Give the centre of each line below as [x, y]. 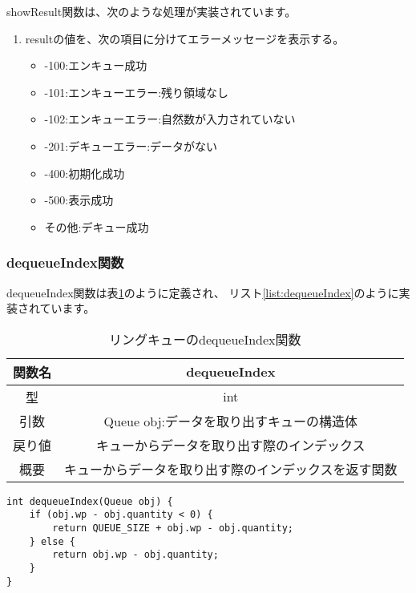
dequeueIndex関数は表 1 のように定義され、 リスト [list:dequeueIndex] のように [203, 292]
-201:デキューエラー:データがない [131, 145]
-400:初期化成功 [85, 173]
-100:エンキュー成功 [96, 65]
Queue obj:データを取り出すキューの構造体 [231, 421]
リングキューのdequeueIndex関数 [205, 339]
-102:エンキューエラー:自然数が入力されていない [170, 119]
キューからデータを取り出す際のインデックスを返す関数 [231, 469]
